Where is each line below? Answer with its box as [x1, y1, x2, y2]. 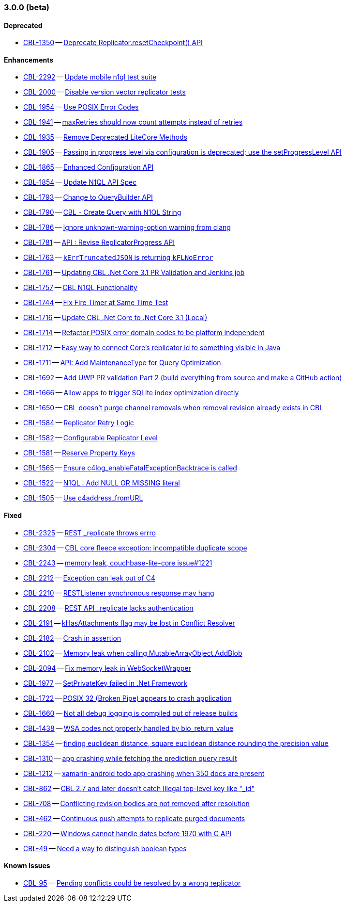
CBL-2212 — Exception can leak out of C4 [23, 573, 155, 582]
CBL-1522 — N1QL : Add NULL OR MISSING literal [23, 479, 180, 487]
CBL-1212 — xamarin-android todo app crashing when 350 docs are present [23, 769, 265, 777]
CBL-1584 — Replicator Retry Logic [23, 419, 134, 427]
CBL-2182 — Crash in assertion [23, 633, 121, 642]
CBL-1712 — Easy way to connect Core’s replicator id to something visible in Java [23, 343, 281, 352]
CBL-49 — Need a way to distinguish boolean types [23, 844, 187, 853]
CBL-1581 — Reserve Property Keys [23, 449, 135, 457]
